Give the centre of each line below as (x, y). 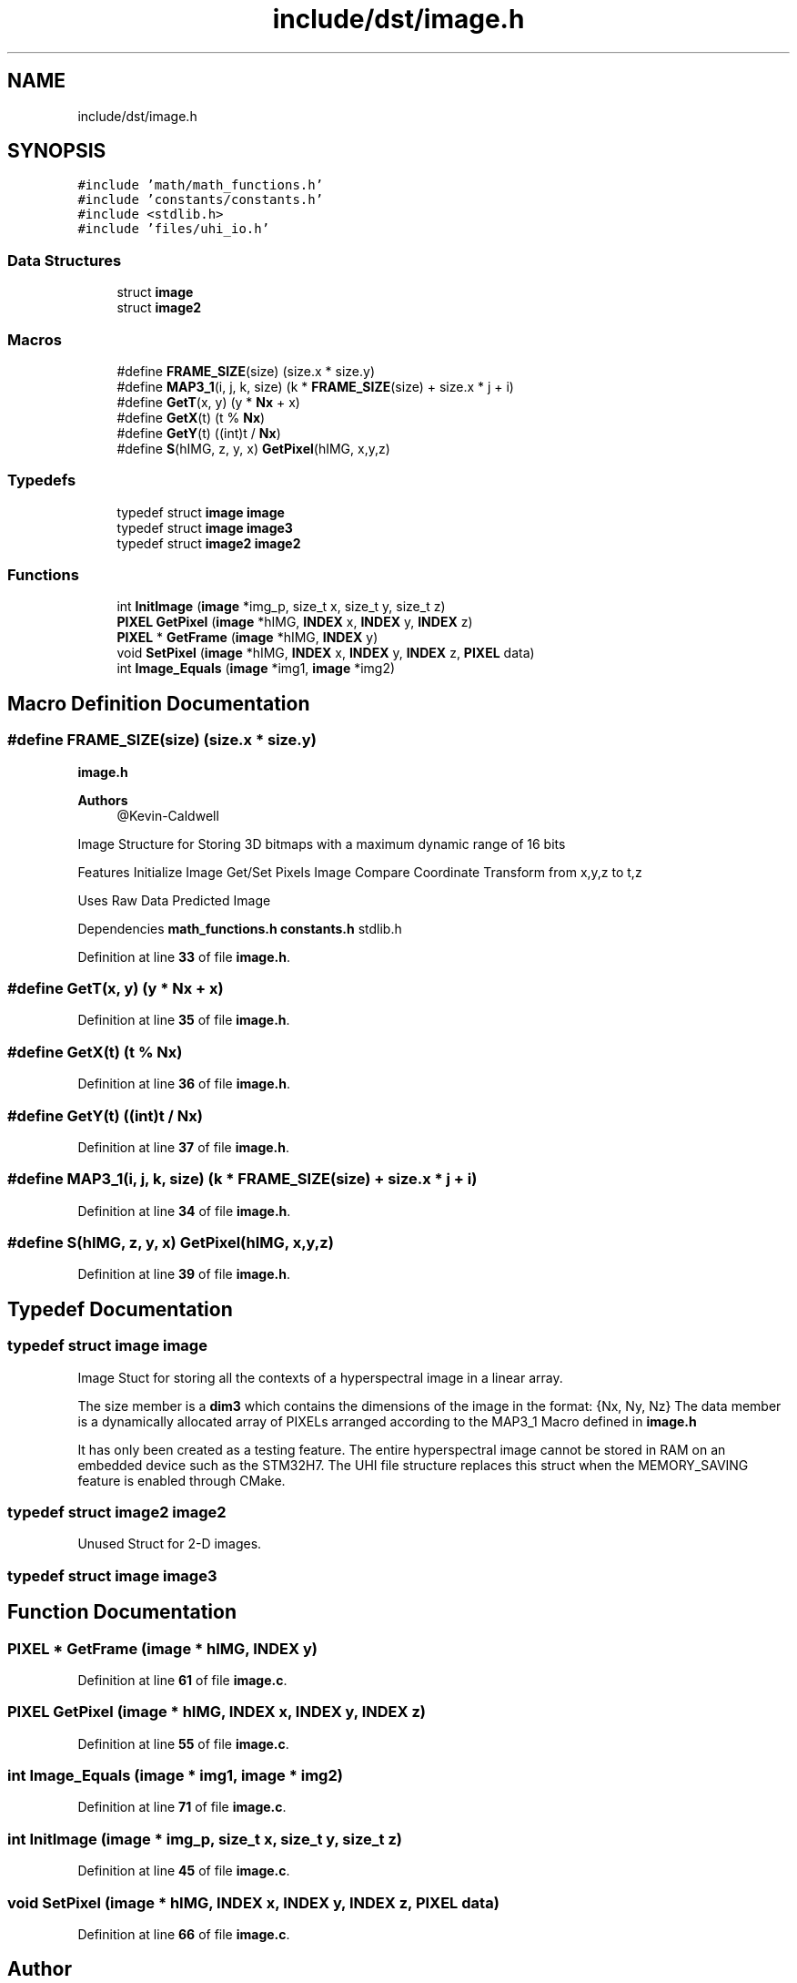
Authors (103, 800)
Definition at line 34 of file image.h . (184, 1211)
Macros (35, 339)
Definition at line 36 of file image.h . (184, 1084)
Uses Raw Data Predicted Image (174, 900)
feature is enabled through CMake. (182, 1480)
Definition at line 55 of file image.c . (183, 1743)
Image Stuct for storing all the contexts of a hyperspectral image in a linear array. (320, 1377)
